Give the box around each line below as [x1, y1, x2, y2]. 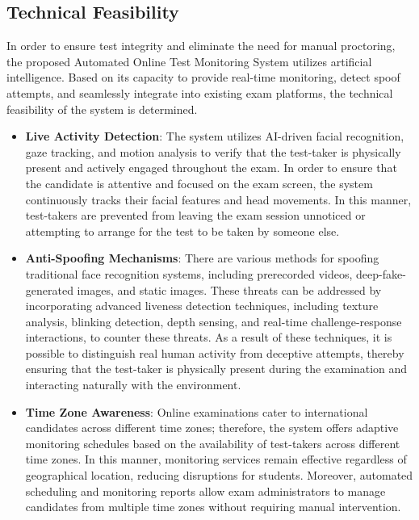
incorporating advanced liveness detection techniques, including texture [25, 297, 379, 314]
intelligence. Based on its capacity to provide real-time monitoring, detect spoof [6, 69, 400, 86]
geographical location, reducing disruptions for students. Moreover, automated [25, 467, 413, 484]
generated [25, 281, 73, 298]
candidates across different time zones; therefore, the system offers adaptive [25, 419, 399, 436]
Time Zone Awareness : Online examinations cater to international [25, 403, 368, 420]
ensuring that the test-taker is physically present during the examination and [25, 360, 408, 377]
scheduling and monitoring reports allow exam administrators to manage [25, 482, 386, 499]
